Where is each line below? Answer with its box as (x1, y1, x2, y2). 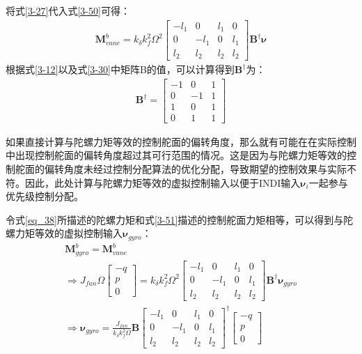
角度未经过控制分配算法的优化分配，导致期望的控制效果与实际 (63, 162, 347, 176)
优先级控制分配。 (6, 189, 84, 203)
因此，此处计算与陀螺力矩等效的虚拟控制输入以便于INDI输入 (24, 175, 301, 190)
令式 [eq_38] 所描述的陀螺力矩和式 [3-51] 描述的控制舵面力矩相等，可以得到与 (6, 212, 344, 226)
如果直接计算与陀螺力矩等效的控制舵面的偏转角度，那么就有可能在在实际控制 (6, 134, 356, 148)
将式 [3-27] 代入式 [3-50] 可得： (6, 3, 130, 17)
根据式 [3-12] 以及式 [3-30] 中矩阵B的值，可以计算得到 (6, 62, 235, 77)
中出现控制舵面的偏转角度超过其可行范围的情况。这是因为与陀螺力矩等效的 (6, 148, 347, 162)
